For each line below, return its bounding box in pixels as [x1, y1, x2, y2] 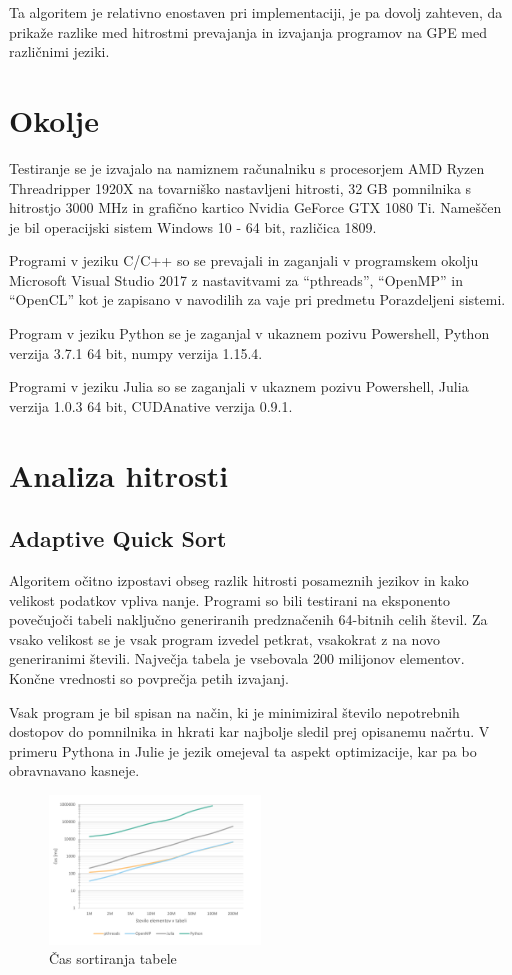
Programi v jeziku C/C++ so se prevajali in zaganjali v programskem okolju [9, 250, 479, 271]
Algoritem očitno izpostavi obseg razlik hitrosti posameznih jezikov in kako [9, 570, 469, 591]
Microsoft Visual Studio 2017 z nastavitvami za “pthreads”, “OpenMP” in [9, 269, 464, 290]
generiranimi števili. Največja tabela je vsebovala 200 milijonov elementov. [9, 648, 465, 669]
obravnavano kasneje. [9, 760, 140, 781]
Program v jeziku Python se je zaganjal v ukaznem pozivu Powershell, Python [9, 323, 490, 344]
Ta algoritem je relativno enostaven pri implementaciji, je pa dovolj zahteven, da [9, 2, 503, 22]
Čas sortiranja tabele [49, 948, 177, 969]
